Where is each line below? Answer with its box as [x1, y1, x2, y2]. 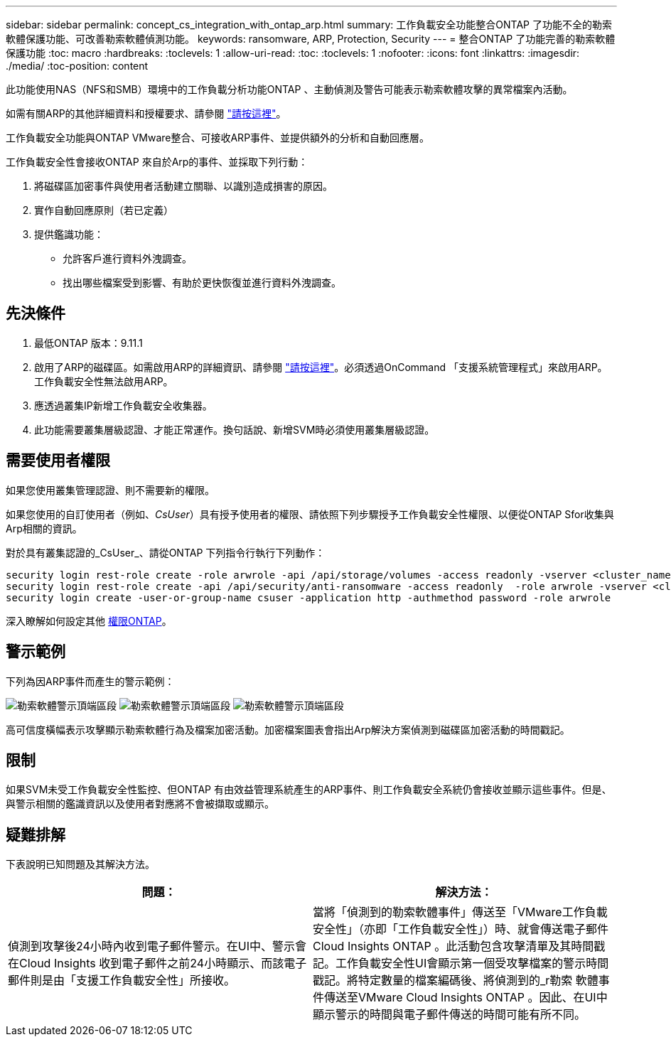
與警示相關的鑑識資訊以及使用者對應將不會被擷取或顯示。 [6, 797, 274, 810]
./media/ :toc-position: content [6, 60, 149, 72]
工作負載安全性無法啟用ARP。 [34, 375, 173, 387]
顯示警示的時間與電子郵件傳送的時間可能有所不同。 [313, 1007, 586, 1022]
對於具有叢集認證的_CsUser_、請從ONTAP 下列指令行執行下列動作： [6, 546, 326, 559]
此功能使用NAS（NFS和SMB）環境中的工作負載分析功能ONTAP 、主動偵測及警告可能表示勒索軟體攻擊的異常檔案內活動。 [6, 83, 573, 95]
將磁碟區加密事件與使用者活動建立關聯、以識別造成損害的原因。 [34, 180, 333, 192]
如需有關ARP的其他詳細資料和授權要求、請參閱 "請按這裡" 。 [6, 107, 286, 119]
